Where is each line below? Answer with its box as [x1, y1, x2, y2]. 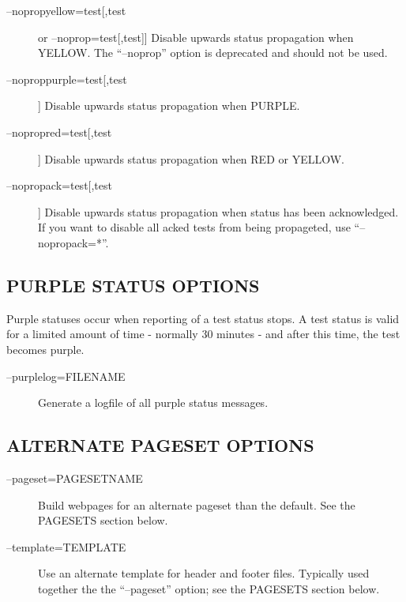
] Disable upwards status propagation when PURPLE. [38, 97, 300, 114]
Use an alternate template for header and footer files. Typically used [38, 565, 370, 581]
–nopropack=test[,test [6, 177, 112, 194]
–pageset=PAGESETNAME [6, 469, 143, 486]
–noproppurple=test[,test [6, 70, 127, 87]
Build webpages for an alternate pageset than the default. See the [38, 496, 355, 513]
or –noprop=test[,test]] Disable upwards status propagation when [38, 28, 354, 45]
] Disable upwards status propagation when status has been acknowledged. [38, 203, 399, 220]
